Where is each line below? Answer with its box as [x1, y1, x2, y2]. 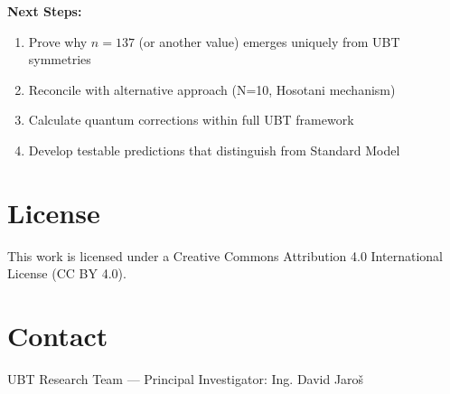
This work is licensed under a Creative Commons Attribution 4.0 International [7, 246, 443, 265]
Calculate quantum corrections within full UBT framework [28, 110, 354, 129]
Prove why [28, 32, 88, 51]
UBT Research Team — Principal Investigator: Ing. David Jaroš [7, 370, 364, 388]
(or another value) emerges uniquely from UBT [138, 32, 400, 51]
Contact [7, 317, 108, 354]
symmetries [28, 50, 91, 69]
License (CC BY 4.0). [7, 264, 127, 283]
